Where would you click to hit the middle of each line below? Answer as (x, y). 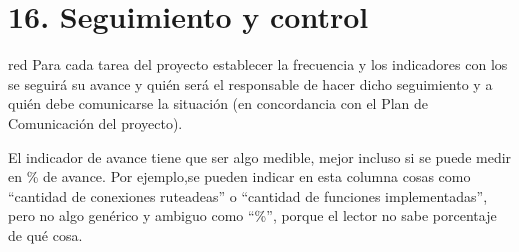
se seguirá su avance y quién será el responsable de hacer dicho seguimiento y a (250, 83)
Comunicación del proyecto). (95, 122)
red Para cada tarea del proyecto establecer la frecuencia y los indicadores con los (258, 64)
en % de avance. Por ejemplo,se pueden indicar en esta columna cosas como (239, 176)
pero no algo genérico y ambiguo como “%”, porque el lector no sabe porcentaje (252, 215)
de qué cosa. (45, 234)
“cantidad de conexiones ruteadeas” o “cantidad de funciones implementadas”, (248, 195)
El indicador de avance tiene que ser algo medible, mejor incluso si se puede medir (260, 156)
